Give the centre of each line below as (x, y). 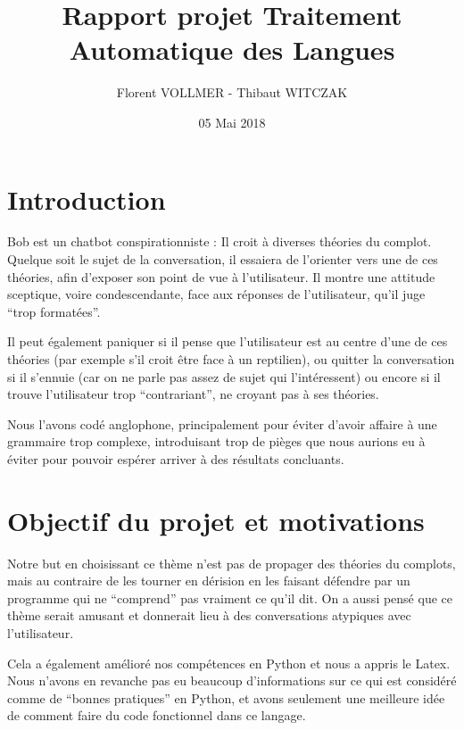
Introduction (87, 199)
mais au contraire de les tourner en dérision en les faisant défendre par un (209, 581)
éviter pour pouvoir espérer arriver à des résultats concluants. (176, 458)
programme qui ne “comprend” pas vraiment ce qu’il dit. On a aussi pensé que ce (230, 597)
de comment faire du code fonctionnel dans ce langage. (157, 715)
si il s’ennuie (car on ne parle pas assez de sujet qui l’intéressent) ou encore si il (224, 376)
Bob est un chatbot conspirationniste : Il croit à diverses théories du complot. (220, 241)
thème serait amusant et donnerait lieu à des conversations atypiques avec (209, 615)
